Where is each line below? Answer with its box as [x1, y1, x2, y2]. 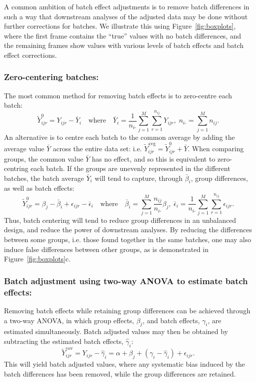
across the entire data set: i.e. [53, 143, 142, 154]
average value [4, 143, 44, 154]
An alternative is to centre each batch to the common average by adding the [4, 131, 235, 142]
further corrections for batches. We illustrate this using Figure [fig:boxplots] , [4, 21, 236, 31]
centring [4, 163, 29, 173]
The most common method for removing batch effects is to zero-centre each [4, 90, 232, 100]
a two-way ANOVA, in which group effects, [4, 315, 134, 325]
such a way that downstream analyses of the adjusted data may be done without [4, 11, 248, 21]
